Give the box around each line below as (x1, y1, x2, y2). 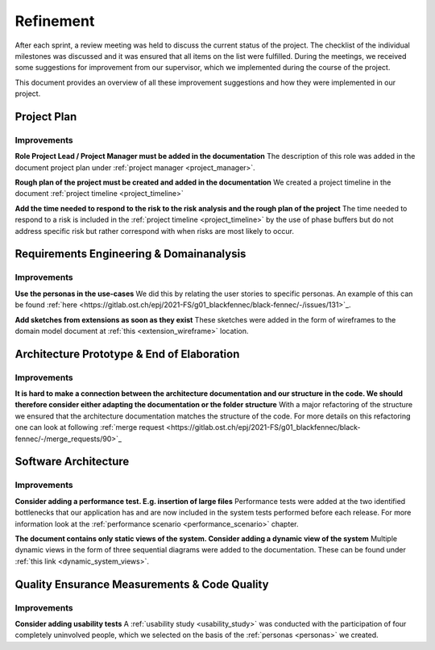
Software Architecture (14, 455, 130, 469)
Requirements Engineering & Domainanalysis (14, 247, 246, 261)
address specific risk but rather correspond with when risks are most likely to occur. (14, 226, 294, 235)
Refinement (14, 12, 95, 30)
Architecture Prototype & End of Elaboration (14, 347, 240, 360)
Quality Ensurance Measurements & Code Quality (14, 577, 269, 591)
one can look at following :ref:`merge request (14, 423, 165, 432)
